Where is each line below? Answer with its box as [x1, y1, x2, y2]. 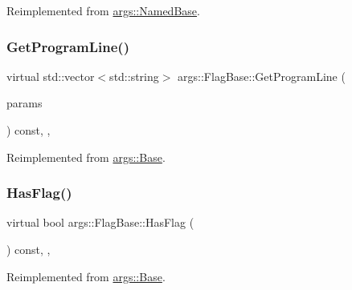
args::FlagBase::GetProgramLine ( [178, 67, 346, 84]
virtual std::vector [6, 67, 95, 84]
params [6, 95, 43, 111]
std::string [109, 67, 159, 84]
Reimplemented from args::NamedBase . [6, 2, 200, 18]
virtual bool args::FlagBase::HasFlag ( [6, 214, 194, 231]
